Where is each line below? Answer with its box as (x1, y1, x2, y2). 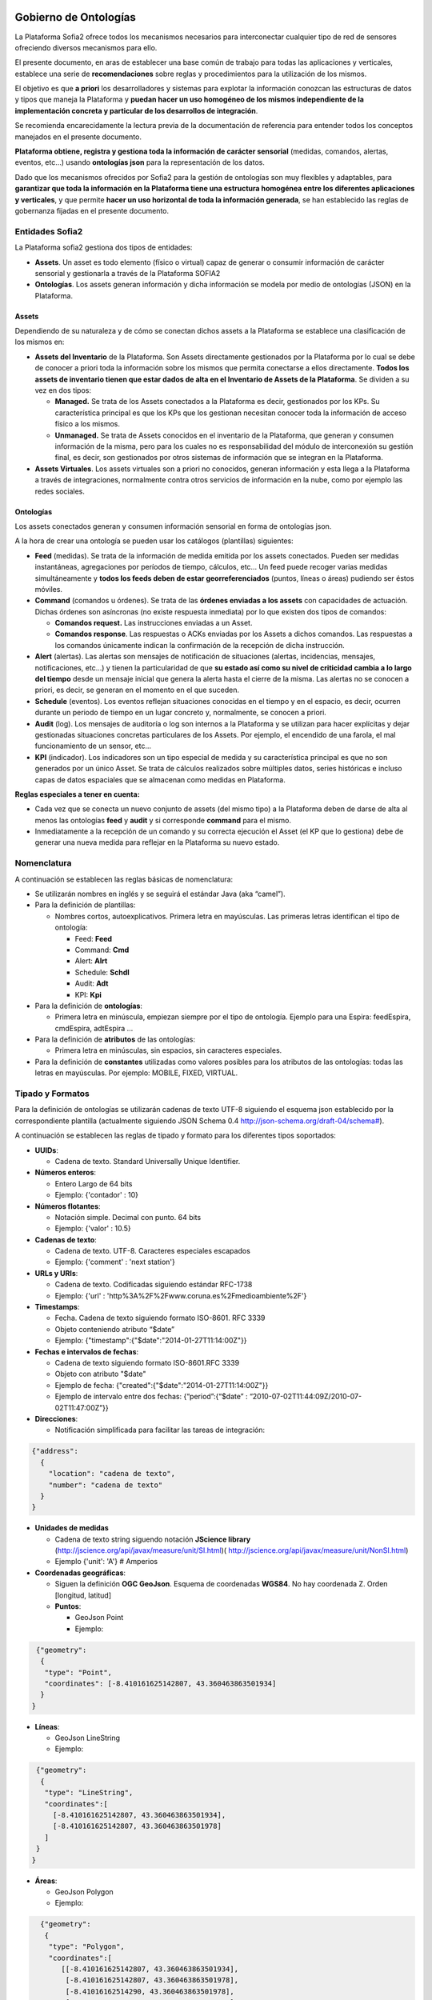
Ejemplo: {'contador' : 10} (54, 1190, 139, 1200)
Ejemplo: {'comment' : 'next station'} (54, 1257, 176, 1267)
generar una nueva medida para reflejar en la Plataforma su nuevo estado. (34, 838, 280, 847)
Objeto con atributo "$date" (54, 1369, 146, 1379)
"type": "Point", (44, 1668, 112, 1677)
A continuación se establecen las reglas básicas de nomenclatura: (14, 874, 234, 884)
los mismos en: (14, 337, 65, 347)
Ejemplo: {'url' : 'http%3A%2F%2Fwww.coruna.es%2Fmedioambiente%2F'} (54, 1290, 307, 1300)
